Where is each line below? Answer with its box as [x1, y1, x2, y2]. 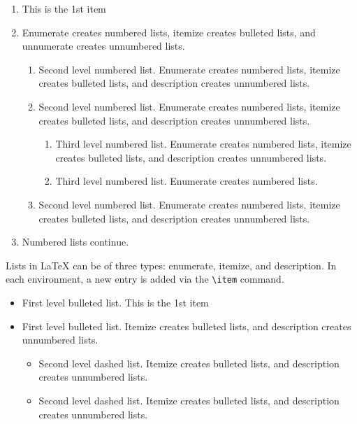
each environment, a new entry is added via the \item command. [6, 271, 284, 286]
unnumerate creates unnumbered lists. [22, 38, 185, 53]
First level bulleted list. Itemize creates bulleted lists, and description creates [22, 318, 351, 333]
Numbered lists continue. [22, 234, 129, 249]
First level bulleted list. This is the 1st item [22, 295, 209, 309]
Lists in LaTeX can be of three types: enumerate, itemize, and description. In [6, 257, 337, 272]
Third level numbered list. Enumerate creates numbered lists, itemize [55, 136, 351, 151]
